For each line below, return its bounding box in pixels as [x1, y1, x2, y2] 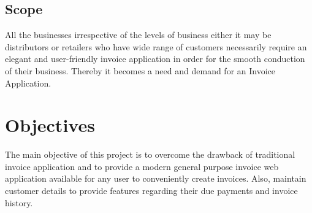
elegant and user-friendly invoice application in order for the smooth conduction [5, 52, 305, 65]
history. [5, 196, 33, 209]
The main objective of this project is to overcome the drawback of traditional [5, 148, 295, 161]
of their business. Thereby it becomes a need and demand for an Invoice [5, 64, 276, 77]
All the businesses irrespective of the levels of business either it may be [5, 28, 272, 41]
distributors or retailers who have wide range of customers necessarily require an [5, 40, 307, 53]
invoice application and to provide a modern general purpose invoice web [5, 160, 279, 172]
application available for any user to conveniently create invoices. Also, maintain [5, 172, 306, 185]
